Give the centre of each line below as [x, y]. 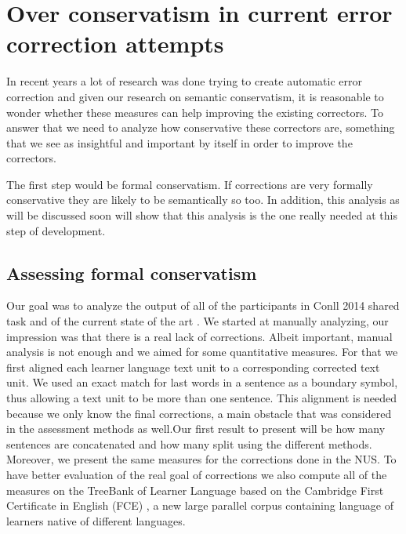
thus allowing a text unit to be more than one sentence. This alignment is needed [202, 398]
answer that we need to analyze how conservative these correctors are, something [201, 127]
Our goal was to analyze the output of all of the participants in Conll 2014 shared [203, 305]
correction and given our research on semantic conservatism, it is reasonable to [195, 96]
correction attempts [115, 44]
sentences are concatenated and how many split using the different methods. [189, 443]
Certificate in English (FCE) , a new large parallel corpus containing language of [200, 505]
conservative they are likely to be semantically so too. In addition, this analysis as [203, 200]
